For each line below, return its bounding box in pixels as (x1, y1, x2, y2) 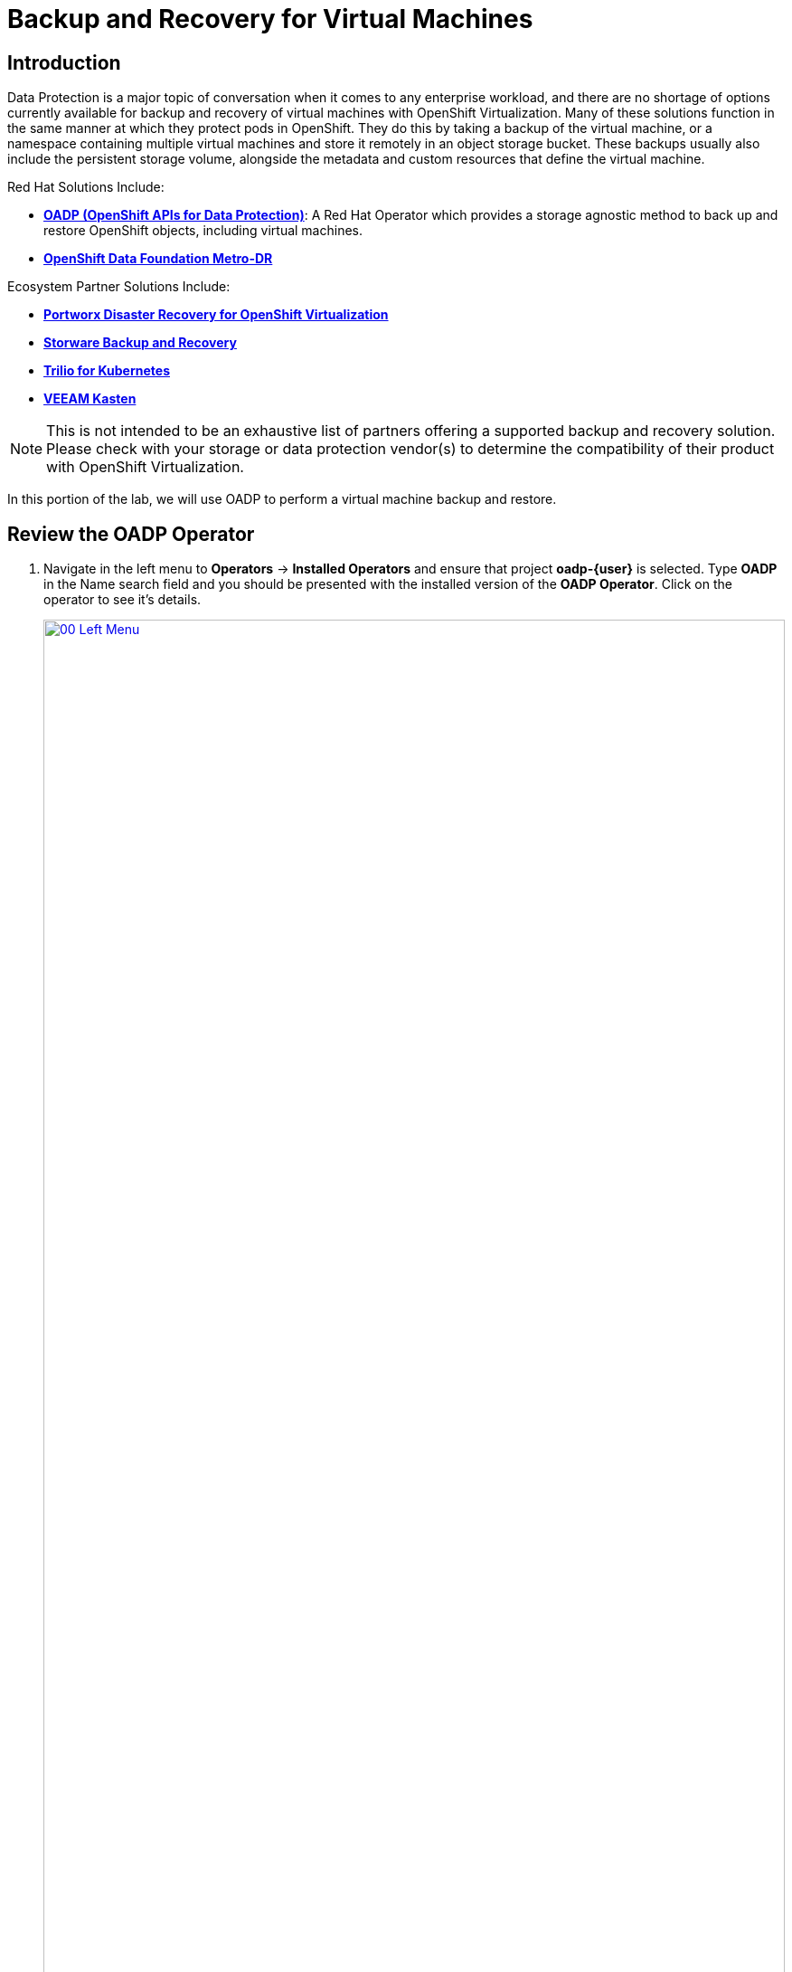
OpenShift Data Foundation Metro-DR (43, 251, 273, 267)
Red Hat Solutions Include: (7, 179, 165, 195)
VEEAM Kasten (43, 391, 137, 407)
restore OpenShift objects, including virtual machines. (43, 223, 363, 239)
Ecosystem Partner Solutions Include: (7, 279, 231, 295)
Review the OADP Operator (7, 522, 255, 545)
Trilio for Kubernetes (43, 363, 170, 379)
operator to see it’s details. (43, 592, 202, 608)
